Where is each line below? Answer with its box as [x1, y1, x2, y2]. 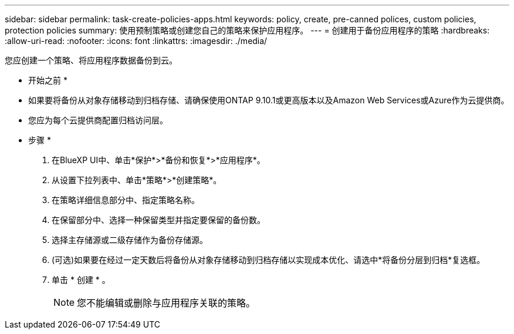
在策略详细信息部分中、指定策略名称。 [52, 195, 199, 205]
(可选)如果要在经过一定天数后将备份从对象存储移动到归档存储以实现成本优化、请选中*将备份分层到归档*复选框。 [52, 255, 485, 265]
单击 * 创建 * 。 [52, 275, 110, 285]
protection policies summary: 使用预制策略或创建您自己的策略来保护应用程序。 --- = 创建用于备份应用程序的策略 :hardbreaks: [5, 25, 490, 35]
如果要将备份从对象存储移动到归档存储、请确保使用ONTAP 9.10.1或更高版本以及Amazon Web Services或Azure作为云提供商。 [28, 95, 509, 105]
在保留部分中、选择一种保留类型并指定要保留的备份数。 [52, 215, 265, 225]
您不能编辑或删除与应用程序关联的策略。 [77, 297, 256, 309]
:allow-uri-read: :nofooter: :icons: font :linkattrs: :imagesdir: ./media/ [5, 36, 268, 46]
